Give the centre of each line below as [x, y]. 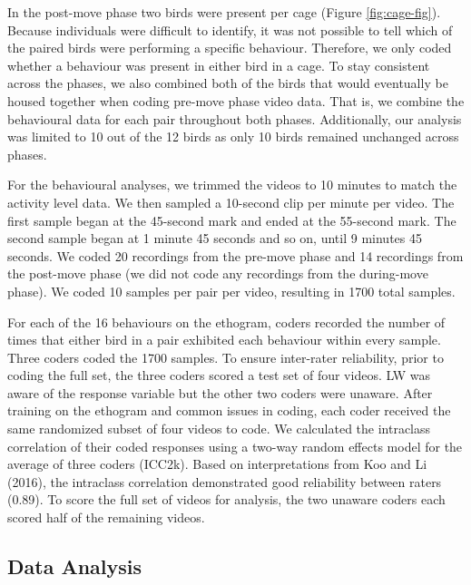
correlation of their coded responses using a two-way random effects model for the [235, 446]
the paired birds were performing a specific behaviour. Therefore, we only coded [230, 48]
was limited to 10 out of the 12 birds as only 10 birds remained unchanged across [233, 136]
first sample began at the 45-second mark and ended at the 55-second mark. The [232, 220]
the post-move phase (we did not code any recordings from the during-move [218, 273]
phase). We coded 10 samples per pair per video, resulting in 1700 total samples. [231, 291]
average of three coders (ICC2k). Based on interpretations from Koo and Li [217, 464]
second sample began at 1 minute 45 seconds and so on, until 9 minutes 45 [215, 238]
